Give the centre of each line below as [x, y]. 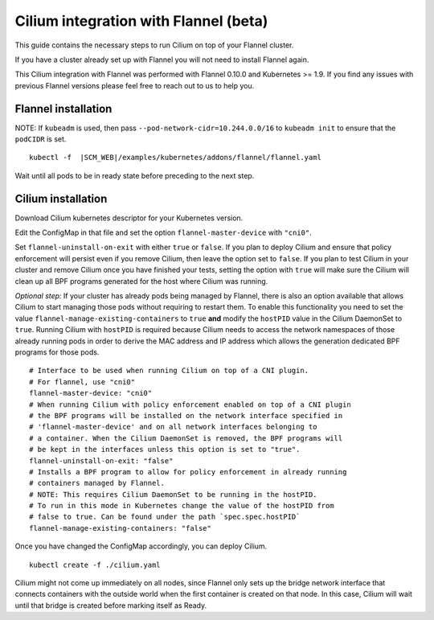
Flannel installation [63, 109]
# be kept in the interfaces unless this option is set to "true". [165, 450]
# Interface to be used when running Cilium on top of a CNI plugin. [169, 371]
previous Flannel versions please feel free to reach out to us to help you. [135, 85]
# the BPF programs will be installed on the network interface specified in [186, 415]
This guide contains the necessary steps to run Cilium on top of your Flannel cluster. [154, 45]
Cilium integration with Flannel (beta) [141, 21]
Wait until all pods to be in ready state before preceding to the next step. [135, 175]
